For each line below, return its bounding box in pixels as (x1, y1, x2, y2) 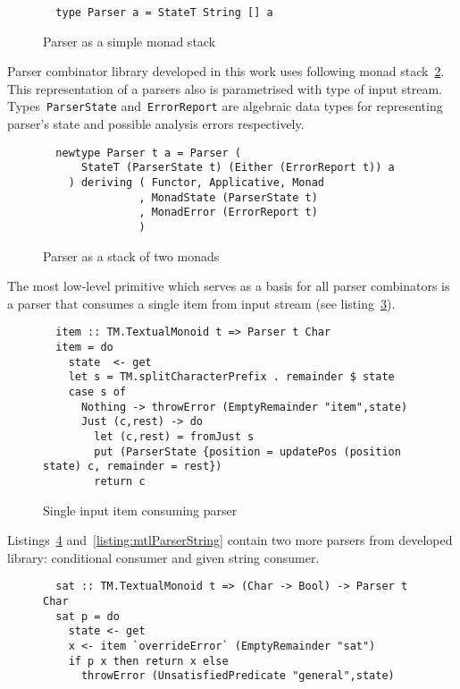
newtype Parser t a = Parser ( (55, 146, 241, 159)
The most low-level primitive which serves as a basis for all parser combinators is (7, 276, 450, 295)
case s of (68, 386, 127, 399)
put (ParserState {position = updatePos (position (94, 445, 401, 458)
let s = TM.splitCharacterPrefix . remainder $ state (68, 370, 395, 384)
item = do (55, 341, 113, 354)
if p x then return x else (68, 654, 229, 668)
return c (94, 474, 146, 488)
